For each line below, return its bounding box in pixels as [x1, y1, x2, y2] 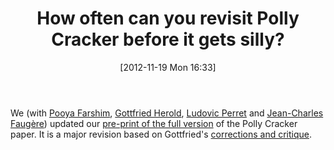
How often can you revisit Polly [36, 7, 300, 30]
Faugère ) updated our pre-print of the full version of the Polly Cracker [10, 117, 298, 129]
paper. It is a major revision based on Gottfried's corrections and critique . [10, 128, 313, 140]
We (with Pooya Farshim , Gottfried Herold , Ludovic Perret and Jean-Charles [10, 107, 324, 119]
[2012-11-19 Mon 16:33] [119, 61, 217, 73]
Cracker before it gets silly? [51, 28, 285, 51]
